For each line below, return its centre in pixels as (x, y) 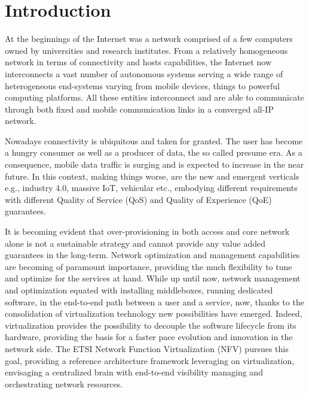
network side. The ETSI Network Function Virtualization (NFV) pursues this (147, 348)
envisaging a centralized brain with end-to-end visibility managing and (134, 372)
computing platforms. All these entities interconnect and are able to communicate (154, 97)
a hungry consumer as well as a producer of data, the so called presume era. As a (154, 152)
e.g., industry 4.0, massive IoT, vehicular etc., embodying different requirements (151, 188)
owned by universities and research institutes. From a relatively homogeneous (146, 50)
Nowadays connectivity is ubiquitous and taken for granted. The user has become (154, 140)
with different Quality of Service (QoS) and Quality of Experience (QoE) (138, 199)
